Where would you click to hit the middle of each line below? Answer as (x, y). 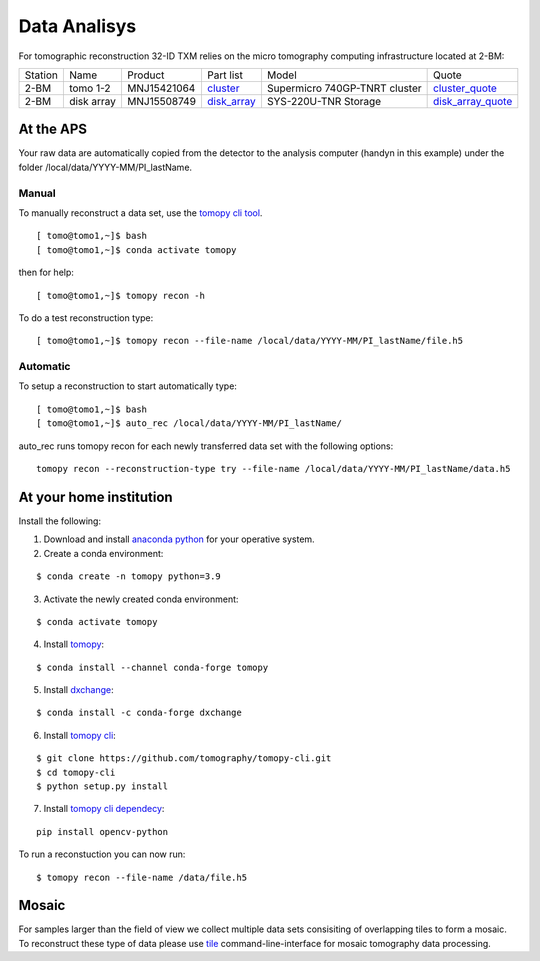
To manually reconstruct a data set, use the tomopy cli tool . (140, 212)
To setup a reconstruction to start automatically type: (127, 386)
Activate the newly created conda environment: (141, 599)
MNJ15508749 (161, 101)
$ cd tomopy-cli (76, 772)
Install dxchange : (78, 690)
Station (41, 75)
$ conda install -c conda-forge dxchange (139, 713)
